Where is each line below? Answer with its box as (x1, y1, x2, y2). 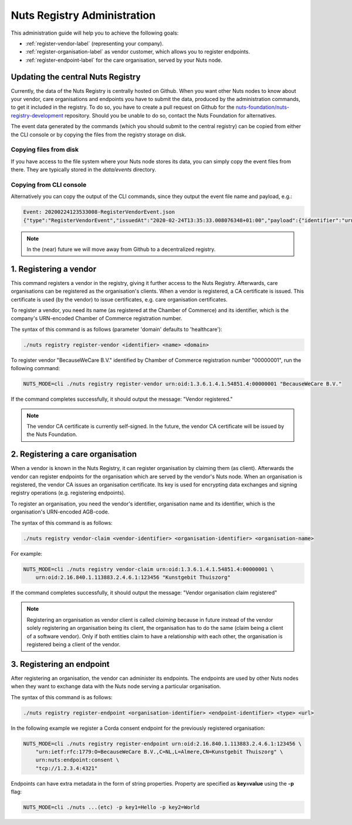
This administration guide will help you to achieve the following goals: (11, 29, 179, 36)
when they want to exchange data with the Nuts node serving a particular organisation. (11, 683, 221, 690)
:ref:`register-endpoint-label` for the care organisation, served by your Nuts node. (25, 56, 223, 63)
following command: (11, 365, 60, 372)
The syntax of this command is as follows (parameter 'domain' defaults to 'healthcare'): (11, 326, 222, 333)
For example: (11, 550, 43, 557)
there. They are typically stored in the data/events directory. (11, 166, 157, 173)
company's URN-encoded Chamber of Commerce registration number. (11, 315, 182, 322)
